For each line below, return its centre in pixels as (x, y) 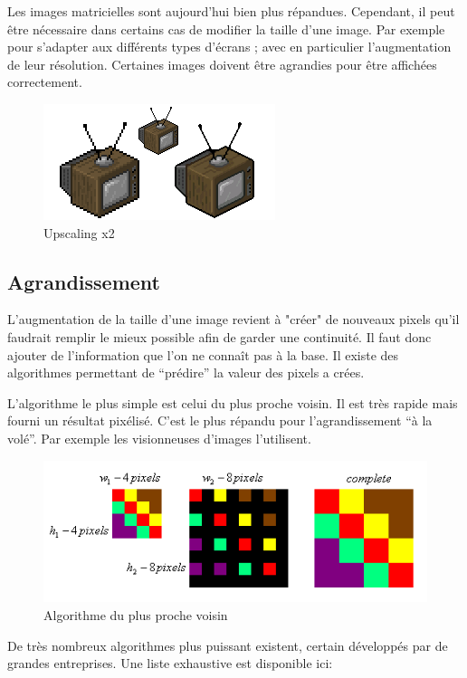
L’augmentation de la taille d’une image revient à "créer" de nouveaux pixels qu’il (233, 319)
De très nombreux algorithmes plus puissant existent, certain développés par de (228, 645)
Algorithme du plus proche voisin (136, 615)
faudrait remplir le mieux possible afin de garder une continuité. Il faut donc (219, 336)
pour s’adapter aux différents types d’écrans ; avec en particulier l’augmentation (229, 47)
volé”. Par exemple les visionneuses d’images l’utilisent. (159, 438)
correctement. (45, 82)
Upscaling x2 (79, 232)
